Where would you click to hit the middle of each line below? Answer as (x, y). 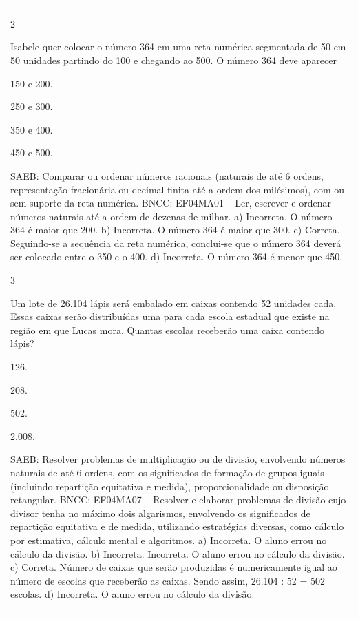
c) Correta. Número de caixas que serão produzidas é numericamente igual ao (174, 567)
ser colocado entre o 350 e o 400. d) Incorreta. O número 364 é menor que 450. (177, 256)
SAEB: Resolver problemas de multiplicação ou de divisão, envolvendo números (178, 459)
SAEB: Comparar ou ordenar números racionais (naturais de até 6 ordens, (167, 175)
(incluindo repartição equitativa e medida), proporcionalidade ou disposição (170, 486)
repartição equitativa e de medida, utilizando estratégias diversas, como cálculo (177, 526)
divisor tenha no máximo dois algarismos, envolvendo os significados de (160, 513)
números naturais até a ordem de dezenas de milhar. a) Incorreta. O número (171, 216)
